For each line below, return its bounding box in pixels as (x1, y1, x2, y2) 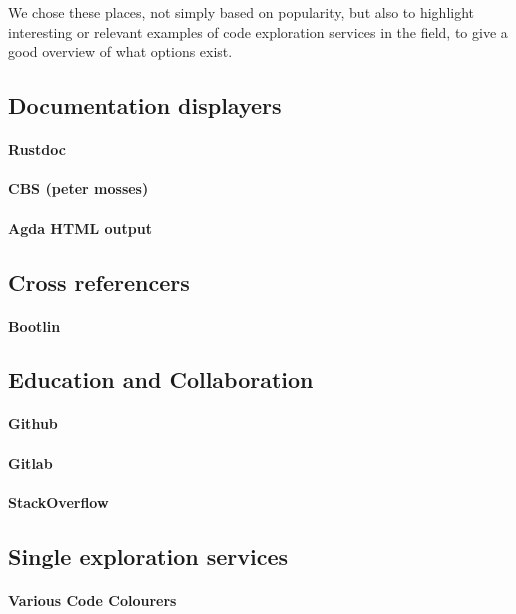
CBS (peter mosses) (8, 178, 149, 199)
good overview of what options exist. (8, 41, 233, 62)
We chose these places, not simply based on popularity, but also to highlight (8, 2, 475, 22)
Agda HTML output (8, 217, 152, 238)
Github (8, 413, 58, 434)
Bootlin (8, 315, 61, 336)
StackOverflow (8, 491, 109, 512)
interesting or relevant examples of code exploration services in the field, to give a (8, 21, 508, 42)
